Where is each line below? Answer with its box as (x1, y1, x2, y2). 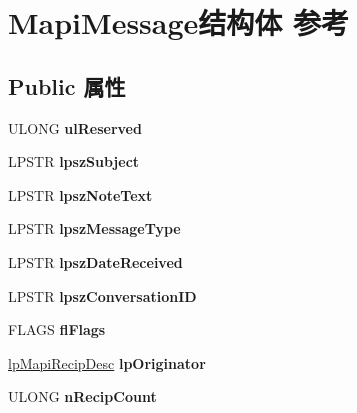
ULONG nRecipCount (8, 386, 157, 407)
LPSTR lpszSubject (8, 151, 140, 172)
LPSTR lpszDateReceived (8, 251, 183, 272)
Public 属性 (8, 70, 126, 101)
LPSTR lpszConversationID (8, 285, 197, 306)
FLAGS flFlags (8, 319, 106, 340)
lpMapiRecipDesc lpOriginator (8, 352, 206, 373)
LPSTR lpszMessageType (8, 218, 181, 239)
